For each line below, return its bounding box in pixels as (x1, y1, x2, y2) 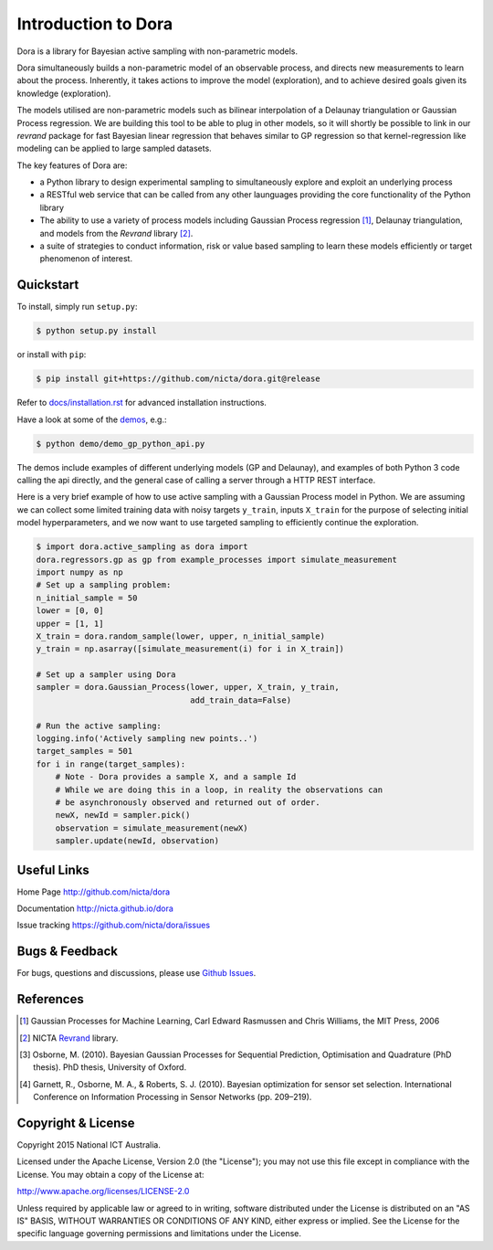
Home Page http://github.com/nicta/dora (16, 886, 171, 897)
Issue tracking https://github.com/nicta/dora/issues (16, 919, 210, 931)
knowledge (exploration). (16, 88, 111, 99)
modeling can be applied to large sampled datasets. (16, 143, 212, 154)
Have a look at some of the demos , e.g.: (16, 414, 167, 425)
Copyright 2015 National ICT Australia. (16, 1139, 162, 1150)
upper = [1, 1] (36, 618, 104, 629)
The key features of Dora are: (16, 160, 128, 171)
